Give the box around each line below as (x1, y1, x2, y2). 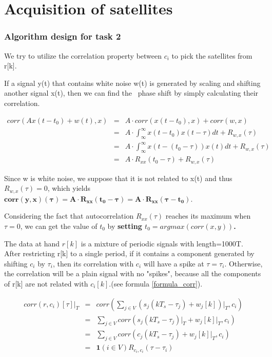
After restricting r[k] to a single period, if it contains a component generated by (4, 248, 255, 259)
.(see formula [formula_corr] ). (109, 278, 203, 289)
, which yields (47, 183, 90, 193)
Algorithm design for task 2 (4, 30, 121, 43)
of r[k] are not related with (4, 278, 88, 289)
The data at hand (4, 238, 60, 248)
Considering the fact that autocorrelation (4, 210, 134, 221)
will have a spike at (143, 258, 204, 269)
